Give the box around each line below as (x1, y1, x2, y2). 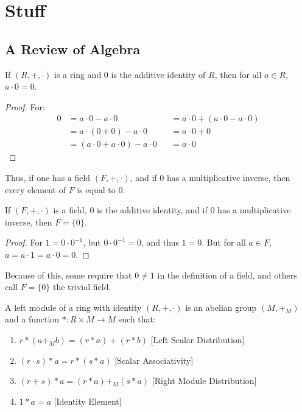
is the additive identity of (111, 68, 206, 80)
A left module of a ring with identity (5, 300, 142, 313)
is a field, (53, 204, 87, 216)
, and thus (141, 236, 179, 249)
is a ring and (54, 68, 102, 80)
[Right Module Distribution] (152, 374, 257, 387)
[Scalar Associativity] (114, 353, 194, 366)
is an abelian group (185, 300, 257, 313)
